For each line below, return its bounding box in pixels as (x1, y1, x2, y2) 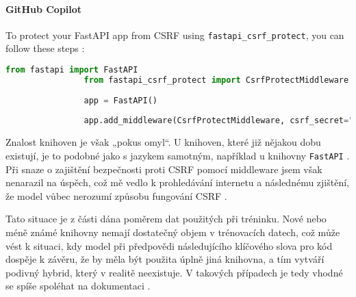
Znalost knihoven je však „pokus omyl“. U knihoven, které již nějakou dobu (5, 135, 321, 149)
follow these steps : (5, 41, 85, 55)
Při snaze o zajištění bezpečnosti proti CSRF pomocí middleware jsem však (5, 162, 322, 176)
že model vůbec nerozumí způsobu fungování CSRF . (5, 188, 227, 203)
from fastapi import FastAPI (5, 65, 138, 75)
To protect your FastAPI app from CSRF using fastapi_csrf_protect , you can (5, 27, 344, 42)
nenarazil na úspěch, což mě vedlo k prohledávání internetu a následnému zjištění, (5, 175, 350, 190)
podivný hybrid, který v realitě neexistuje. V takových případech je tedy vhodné (5, 265, 343, 279)
